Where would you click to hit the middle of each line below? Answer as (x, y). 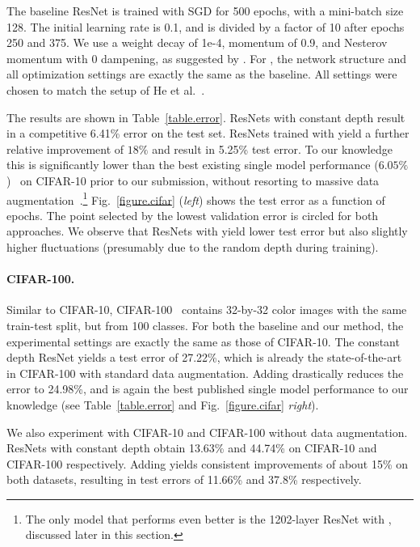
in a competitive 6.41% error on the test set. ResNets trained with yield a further (208, 133)
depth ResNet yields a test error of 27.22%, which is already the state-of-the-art (204, 357)
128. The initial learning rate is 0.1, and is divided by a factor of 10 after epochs (206, 26)
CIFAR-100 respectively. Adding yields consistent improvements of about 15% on (208, 463)
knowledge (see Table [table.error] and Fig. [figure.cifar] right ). (163, 404)
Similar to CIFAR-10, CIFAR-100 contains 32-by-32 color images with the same (207, 310)
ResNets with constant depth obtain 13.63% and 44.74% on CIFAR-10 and (192, 448)
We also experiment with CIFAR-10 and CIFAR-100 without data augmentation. (207, 432)
